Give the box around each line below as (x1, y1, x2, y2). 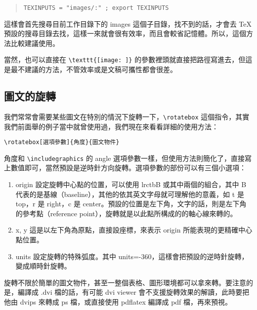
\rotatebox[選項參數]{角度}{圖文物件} (4, 139, 120, 146)
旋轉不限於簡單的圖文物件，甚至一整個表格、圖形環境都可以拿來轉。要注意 (4, 277, 246, 287)
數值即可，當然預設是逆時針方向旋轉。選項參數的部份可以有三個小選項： (10, 162, 246, 173)
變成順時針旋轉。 (15, 261, 71, 271)
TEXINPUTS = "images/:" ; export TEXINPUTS (23, 4, 169, 11)
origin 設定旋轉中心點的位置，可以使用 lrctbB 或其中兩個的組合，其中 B (15, 179, 247, 190)
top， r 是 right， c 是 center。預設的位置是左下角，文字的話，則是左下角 (15, 198, 247, 209)
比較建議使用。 (10, 38, 59, 48)
